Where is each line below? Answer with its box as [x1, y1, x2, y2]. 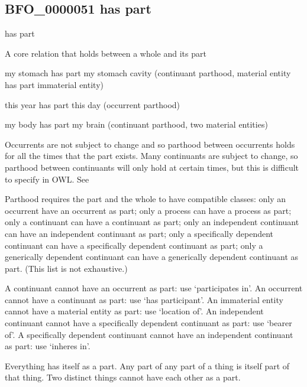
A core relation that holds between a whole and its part [5, 47, 206, 59]
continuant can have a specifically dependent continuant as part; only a [5, 239, 263, 251]
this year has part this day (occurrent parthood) [5, 98, 180, 110]
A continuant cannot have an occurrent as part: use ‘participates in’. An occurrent [5, 282, 303, 294]
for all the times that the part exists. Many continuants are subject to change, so [5, 149, 298, 162]
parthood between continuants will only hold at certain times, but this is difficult [5, 161, 299, 173]
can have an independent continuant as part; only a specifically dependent [5, 227, 274, 239]
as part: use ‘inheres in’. [5, 340, 91, 352]
